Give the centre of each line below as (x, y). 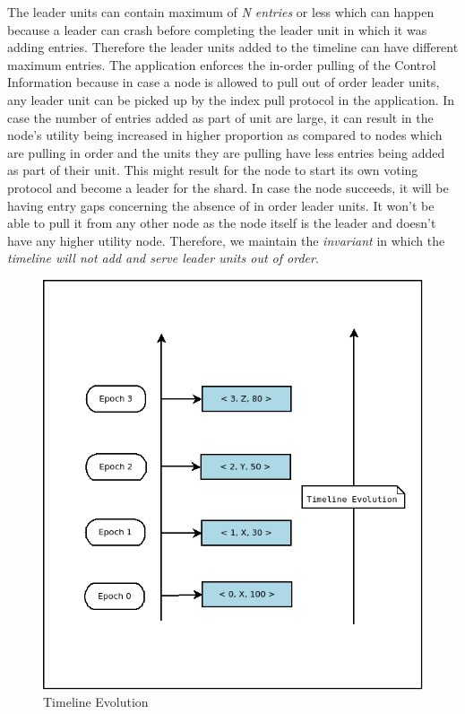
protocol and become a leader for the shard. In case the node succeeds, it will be (228, 187)
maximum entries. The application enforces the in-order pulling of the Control (222, 64)
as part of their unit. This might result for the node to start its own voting (213, 170)
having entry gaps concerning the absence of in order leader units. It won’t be (221, 205)
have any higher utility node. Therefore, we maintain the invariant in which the (226, 240)
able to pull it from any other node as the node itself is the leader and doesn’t (222, 223)
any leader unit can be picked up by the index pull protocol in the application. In (231, 99)
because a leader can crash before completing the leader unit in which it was (217, 29)
